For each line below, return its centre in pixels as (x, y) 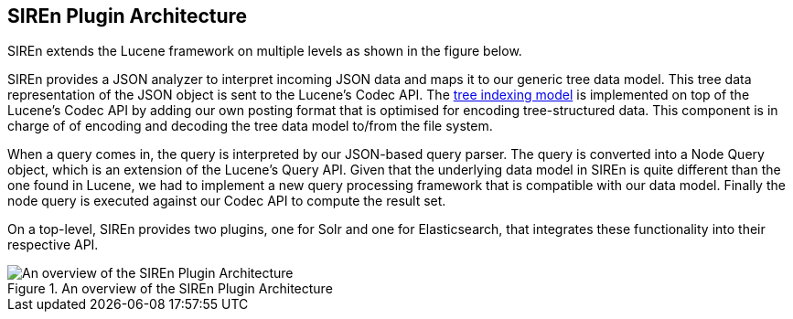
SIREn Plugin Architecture (128, 16)
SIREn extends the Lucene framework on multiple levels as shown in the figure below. (265, 51)
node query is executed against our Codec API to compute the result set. (227, 201)
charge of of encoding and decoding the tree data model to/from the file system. (250, 126)
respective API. (53, 245)
